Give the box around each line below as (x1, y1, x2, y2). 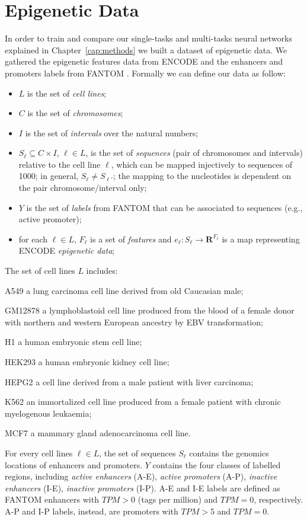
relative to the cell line (18, 158, 101, 170)
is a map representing (222, 232, 300, 245)
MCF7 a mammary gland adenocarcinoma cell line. (5, 427, 191, 439)
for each (18, 232, 48, 245)
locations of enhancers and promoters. (5, 458, 143, 471)
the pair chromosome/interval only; (18, 181, 147, 194)
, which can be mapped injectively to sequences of (111, 158, 293, 170)
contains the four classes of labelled (152, 458, 281, 471)
